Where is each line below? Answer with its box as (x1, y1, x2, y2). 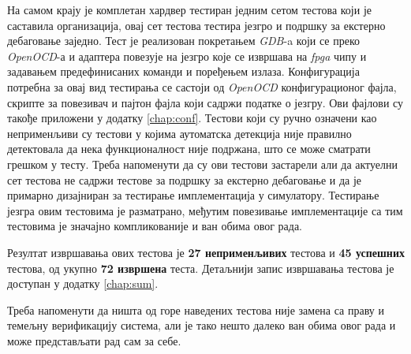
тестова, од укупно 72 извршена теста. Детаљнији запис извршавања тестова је (7, 259, 394, 276)
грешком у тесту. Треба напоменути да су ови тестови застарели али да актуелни (7, 155, 398, 172)
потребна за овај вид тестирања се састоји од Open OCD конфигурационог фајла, (7, 78, 397, 95)
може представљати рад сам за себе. (7, 332, 181, 348)
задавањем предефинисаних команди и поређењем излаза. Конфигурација (7, 63, 360, 80)
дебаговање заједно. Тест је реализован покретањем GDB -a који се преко (7, 32, 360, 49)
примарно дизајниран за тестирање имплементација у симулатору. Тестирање (7, 187, 379, 203)
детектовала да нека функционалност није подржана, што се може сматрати (7, 140, 371, 157)
